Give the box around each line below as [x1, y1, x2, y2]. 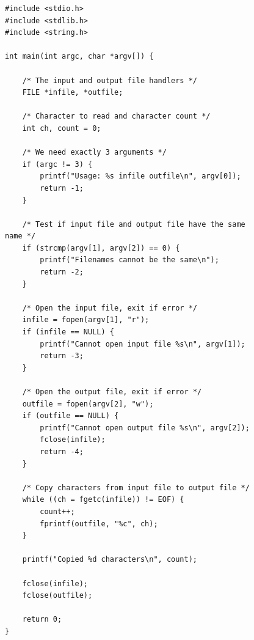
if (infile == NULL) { [22, 328, 114, 337]
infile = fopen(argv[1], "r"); [22, 315, 150, 325]
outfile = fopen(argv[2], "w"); [22, 399, 154, 408]
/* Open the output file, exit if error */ [22, 388, 202, 396]
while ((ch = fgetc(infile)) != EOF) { [22, 495, 184, 504]
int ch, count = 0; [22, 123, 101, 133]
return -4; [40, 447, 84, 456]
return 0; [22, 615, 62, 624]
